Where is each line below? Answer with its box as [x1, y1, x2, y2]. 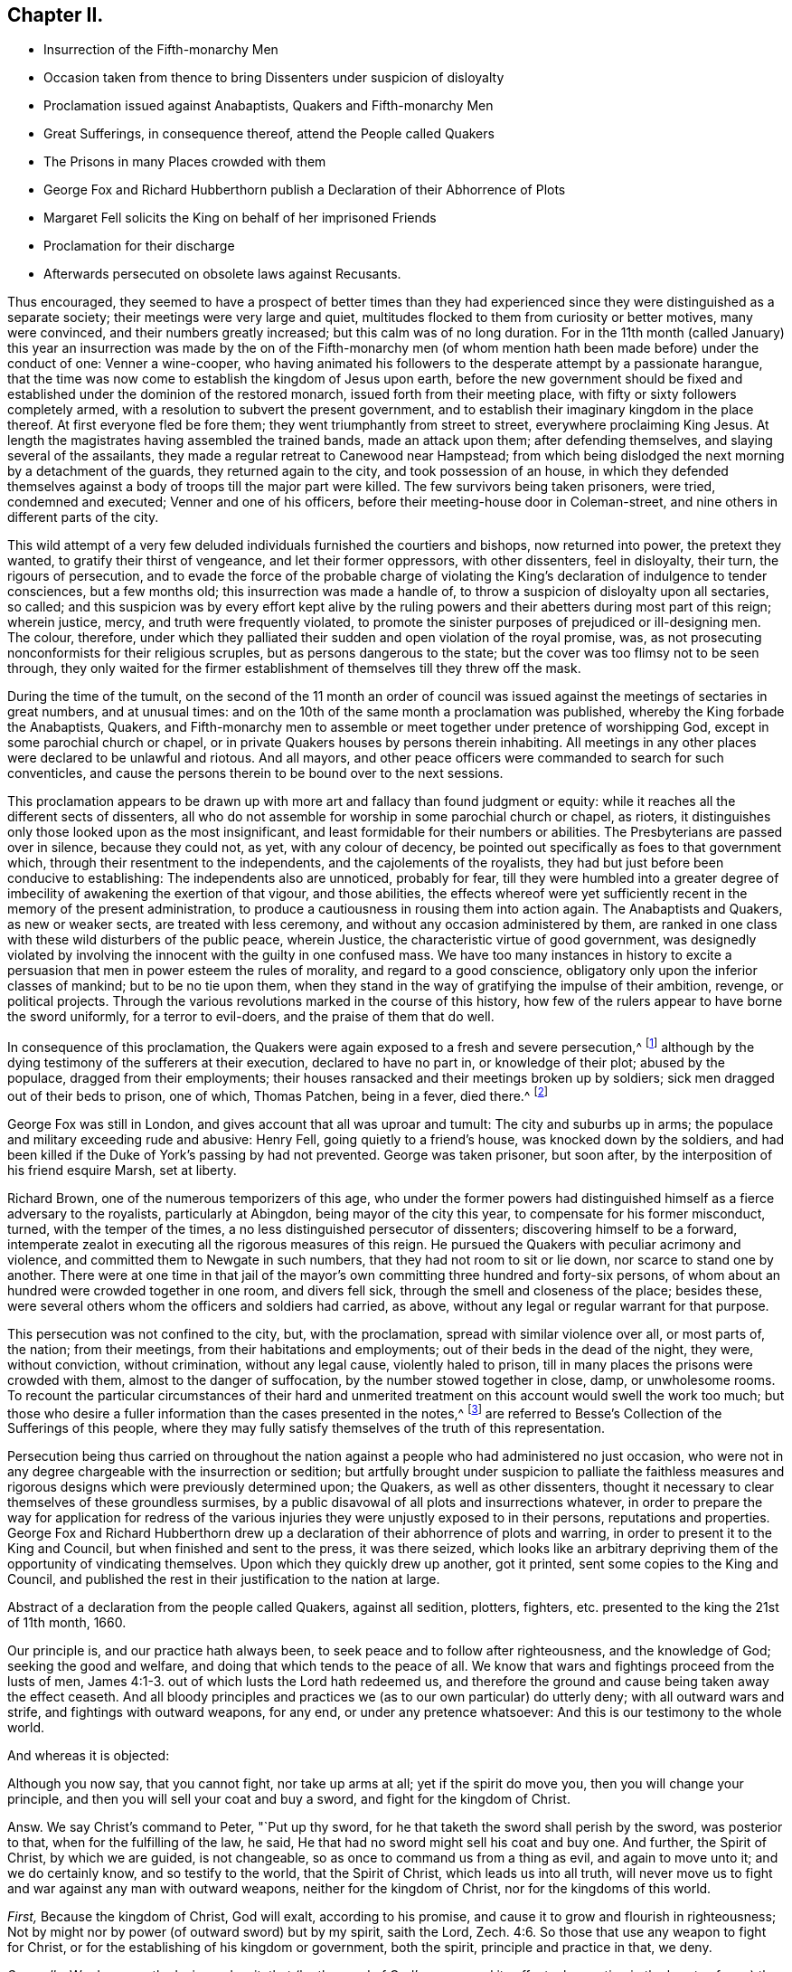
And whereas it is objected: [7, 1748, 170, 1764]
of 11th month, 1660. [7, 1615, 127, 1631]
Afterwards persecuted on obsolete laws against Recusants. [43, 266, 401, 282]
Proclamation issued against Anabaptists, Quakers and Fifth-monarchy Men [43, 98, 494, 114]
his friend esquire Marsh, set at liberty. [7, 1161, 237, 1178]
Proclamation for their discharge [43, 238, 235, 254]
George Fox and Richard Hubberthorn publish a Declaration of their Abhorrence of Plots [43, 182, 566, 198]
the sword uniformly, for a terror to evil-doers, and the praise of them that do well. [7, 1009, 495, 1025]
